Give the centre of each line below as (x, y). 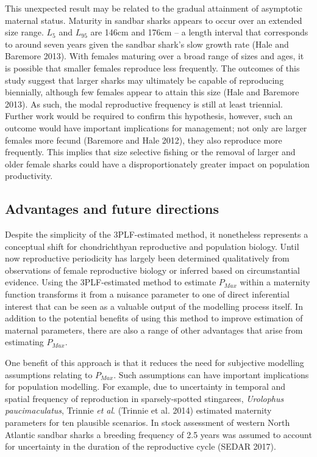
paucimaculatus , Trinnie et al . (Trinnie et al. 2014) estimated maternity (138, 410)
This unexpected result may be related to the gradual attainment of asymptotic (154, 8)
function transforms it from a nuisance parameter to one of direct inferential (147, 294)
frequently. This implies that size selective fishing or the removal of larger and (150, 152)
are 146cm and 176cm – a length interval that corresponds (199, 32)
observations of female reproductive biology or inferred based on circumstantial (152, 270)
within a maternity (275, 282)
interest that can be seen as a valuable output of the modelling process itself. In (154, 306)
